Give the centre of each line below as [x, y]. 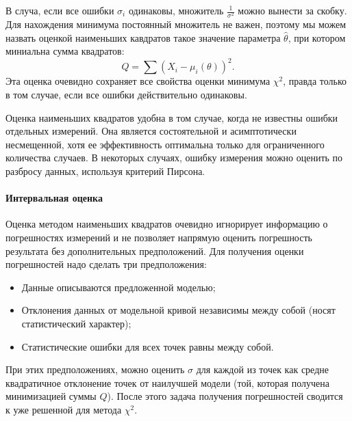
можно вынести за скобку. [292, 10]
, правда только [315, 81]
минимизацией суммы [51, 396]
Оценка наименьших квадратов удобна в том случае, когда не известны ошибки [172, 117]
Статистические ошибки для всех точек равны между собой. [148, 346]
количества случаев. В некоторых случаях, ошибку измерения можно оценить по [174, 158]
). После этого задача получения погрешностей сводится [225, 396]
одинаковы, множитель [176, 10]
